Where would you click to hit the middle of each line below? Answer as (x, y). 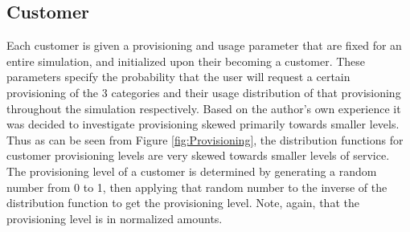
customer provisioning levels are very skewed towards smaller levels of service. (198, 155)
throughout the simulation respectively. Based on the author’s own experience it (204, 108)
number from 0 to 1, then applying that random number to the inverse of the (197, 187)
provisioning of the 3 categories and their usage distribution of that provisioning (204, 92)
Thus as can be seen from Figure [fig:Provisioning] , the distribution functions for (205, 139)
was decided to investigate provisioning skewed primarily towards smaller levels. (203, 124)
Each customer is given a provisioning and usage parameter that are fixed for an (204, 45)
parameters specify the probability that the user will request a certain (178, 77)
